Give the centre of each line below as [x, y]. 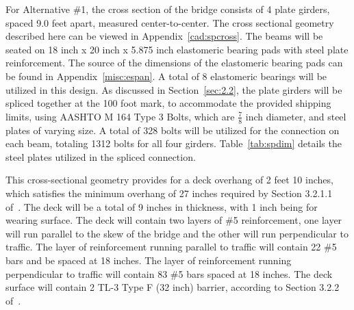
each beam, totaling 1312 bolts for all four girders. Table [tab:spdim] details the [174, 143]
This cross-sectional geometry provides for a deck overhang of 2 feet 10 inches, [169, 180]
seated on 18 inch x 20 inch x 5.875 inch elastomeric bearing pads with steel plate [177, 49]
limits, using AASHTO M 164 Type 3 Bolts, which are [120, 116]
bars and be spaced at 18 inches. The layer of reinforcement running [149, 260]
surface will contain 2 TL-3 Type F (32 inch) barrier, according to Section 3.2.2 [173, 287]
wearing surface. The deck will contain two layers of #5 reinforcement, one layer [174, 220]
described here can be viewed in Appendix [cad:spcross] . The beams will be [164, 36]
